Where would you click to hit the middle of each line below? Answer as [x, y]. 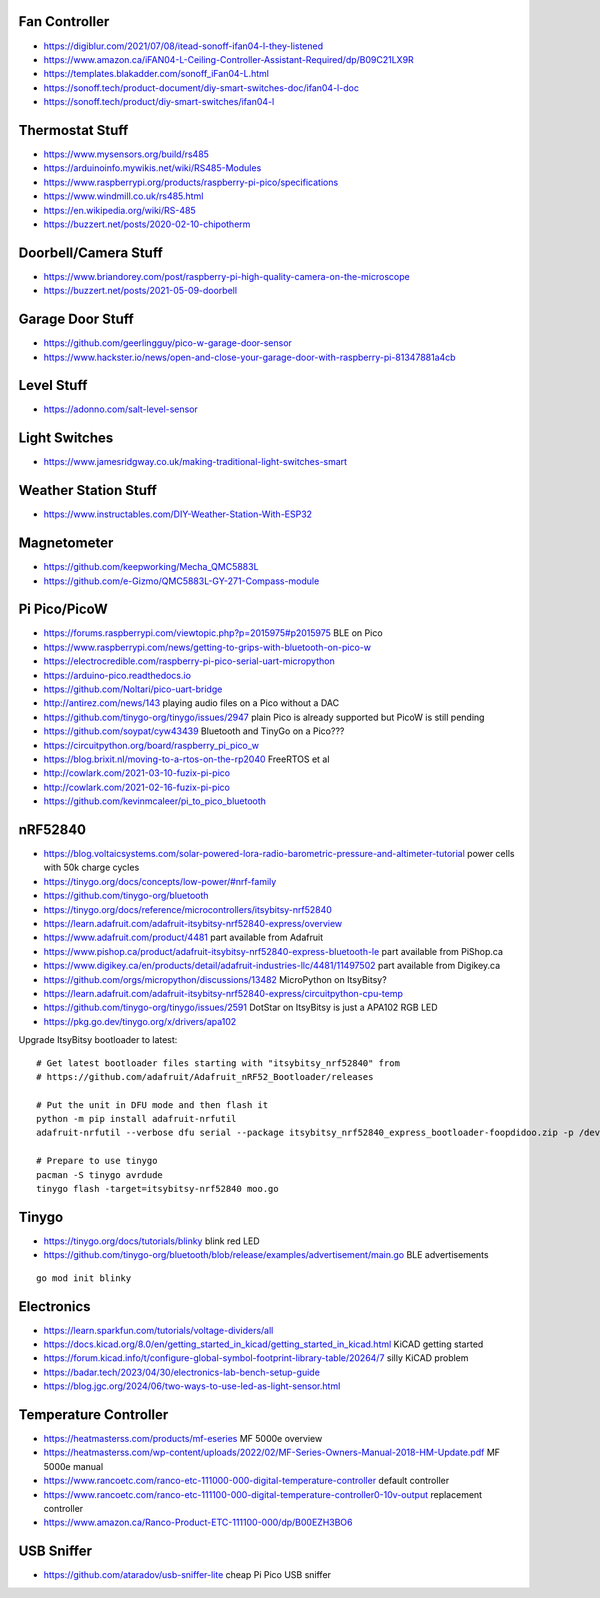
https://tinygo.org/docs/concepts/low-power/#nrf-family [160, 881]
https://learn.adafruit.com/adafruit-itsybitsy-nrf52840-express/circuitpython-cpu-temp [223, 993]
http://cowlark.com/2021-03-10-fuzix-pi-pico [136, 773]
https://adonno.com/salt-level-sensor [121, 409]
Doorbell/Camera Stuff [91, 252]
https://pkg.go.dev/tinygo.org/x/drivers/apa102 [140, 1021]
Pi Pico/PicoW [63, 609]
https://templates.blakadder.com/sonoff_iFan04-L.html [156, 74]
